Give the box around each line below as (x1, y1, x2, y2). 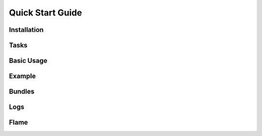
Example (9, 72, 36, 80)
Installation (9, 26, 44, 34)
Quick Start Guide (9, 7, 82, 18)
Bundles (9, 88, 35, 96)
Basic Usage (9, 57, 48, 65)
